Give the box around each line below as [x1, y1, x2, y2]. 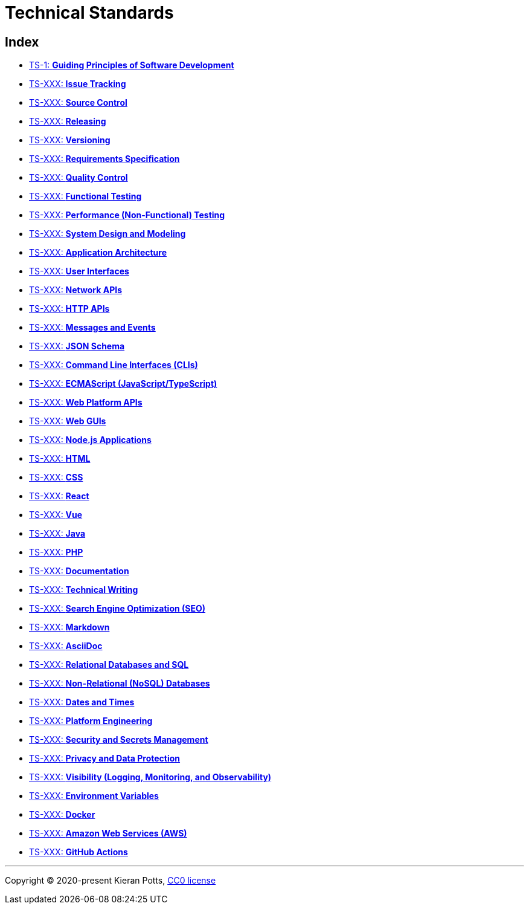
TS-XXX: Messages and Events [29, 322, 156, 333]
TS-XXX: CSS [29, 472, 83, 483]
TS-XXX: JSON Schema [29, 341, 125, 352]
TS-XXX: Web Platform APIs [29, 397, 143, 408]
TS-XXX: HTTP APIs [29, 303, 110, 314]
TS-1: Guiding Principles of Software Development [29, 60, 234, 71]
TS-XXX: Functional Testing [29, 191, 142, 202]
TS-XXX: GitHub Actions [29, 847, 128, 858]
